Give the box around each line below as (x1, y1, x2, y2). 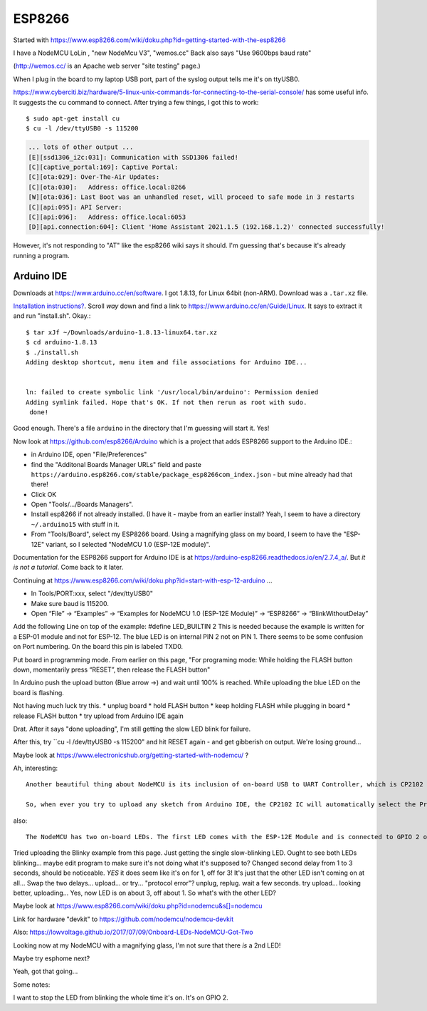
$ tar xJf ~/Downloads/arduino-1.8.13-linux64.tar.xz (26, 328, 217, 337)
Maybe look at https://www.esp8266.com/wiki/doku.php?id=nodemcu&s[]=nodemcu (13, 902, 263, 910)
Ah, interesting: (13, 764, 58, 773)
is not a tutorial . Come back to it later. (13, 563, 124, 572)
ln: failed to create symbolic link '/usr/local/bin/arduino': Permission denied (26, 389, 319, 396)
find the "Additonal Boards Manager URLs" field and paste (31, 460, 202, 468)
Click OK (31, 490, 57, 498)
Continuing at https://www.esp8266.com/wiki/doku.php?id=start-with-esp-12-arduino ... (13, 576, 273, 585)
